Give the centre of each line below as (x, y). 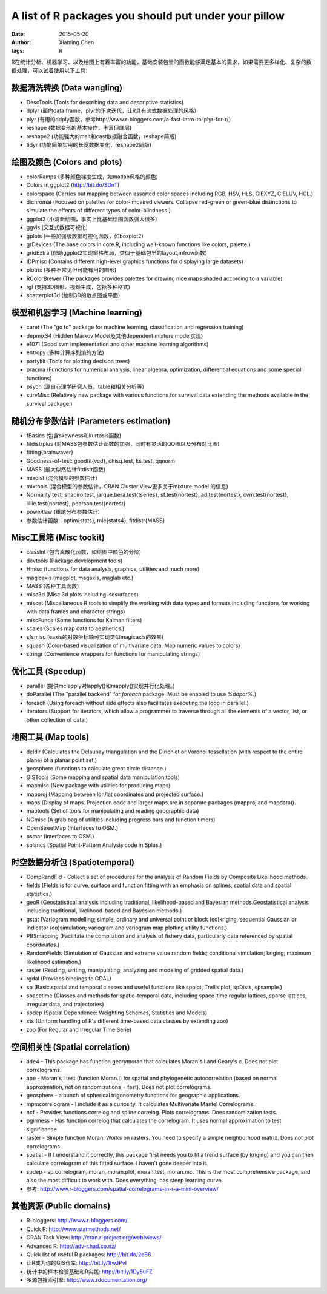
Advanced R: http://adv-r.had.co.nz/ (71, 1246)
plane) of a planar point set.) (62, 760)
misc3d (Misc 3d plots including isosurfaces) (82, 595)
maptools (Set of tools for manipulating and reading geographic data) (113, 811)
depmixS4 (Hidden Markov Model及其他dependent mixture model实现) (115, 335)
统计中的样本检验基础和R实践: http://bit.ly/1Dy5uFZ (89, 1272)
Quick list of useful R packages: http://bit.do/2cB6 (89, 1255)
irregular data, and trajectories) (65, 1004)
